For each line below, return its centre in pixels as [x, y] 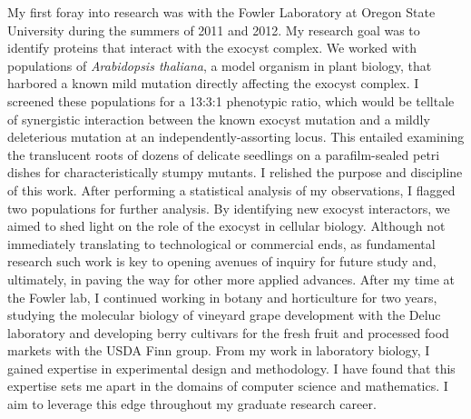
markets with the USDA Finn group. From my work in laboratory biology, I [219, 350]
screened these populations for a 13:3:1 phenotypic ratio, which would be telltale [231, 100]
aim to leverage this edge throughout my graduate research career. [192, 404]
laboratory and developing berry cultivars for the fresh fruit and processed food [228, 332]
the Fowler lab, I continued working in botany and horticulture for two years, [222, 297]
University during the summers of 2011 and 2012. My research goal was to [214, 30]
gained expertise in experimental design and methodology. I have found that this [231, 368]
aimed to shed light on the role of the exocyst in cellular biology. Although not [226, 226]
